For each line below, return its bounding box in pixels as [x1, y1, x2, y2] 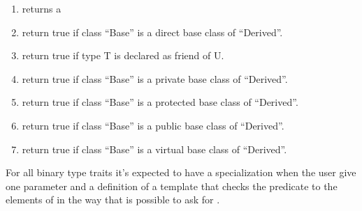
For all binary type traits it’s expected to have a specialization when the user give [6, 165, 356, 180]
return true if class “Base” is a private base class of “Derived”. [22, 71, 288, 86]
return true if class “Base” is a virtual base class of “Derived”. [22, 141, 287, 156]
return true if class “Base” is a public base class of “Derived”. [22, 118, 284, 132]
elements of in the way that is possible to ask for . [6, 192, 220, 207]
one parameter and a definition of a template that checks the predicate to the [6, 178, 338, 193]
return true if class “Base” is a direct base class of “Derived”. [22, 24, 283, 39]
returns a [22, 1, 61, 15]
